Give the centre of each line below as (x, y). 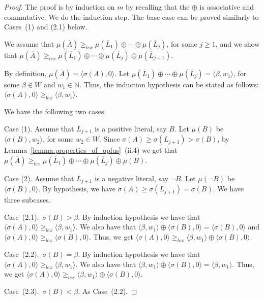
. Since (110, 139)
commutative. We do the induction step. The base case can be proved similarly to (131, 16)
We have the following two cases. (55, 111)
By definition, (25, 73)
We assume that (29, 43)
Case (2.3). (22, 291)
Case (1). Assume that (39, 128)
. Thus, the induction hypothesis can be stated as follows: (169, 84)
